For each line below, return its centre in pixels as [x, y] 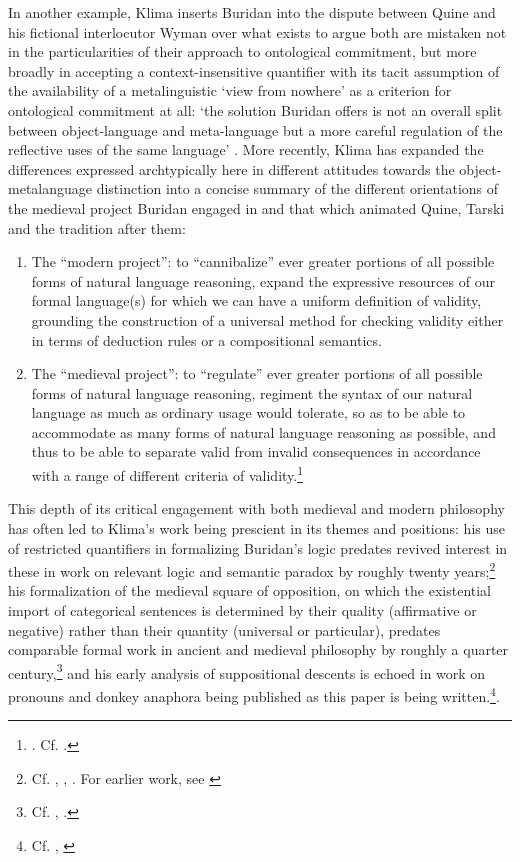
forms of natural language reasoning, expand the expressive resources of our [263, 280]
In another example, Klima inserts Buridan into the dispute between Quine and [252, 12]
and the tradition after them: [97, 227]
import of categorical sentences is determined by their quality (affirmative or [242, 609]
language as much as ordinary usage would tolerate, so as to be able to [248, 412]
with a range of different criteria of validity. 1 [167, 473]
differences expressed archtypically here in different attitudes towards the [231, 168]
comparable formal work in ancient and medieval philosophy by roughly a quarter [258, 649]
